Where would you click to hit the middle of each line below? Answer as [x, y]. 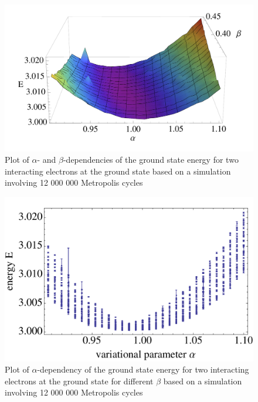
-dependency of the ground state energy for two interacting [143, 369]
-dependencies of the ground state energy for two [151, 160]
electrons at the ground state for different [79, 381]
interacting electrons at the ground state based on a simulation [118, 171]
